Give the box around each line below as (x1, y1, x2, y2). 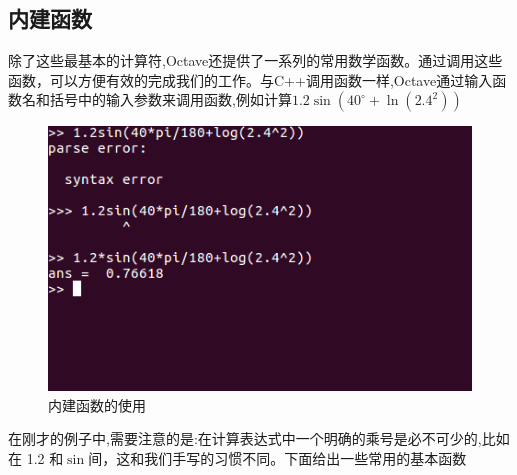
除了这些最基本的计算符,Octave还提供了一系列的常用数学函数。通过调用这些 (8, 50, 503, 71)
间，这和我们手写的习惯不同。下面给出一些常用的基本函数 (88, 448, 467, 469)
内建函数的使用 (48, 394, 146, 415)
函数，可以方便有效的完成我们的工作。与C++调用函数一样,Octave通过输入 (8, 69, 493, 90)
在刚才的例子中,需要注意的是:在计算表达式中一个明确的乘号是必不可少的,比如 (8, 428, 510, 449)
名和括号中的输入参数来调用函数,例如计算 (21, 89, 292, 110)
